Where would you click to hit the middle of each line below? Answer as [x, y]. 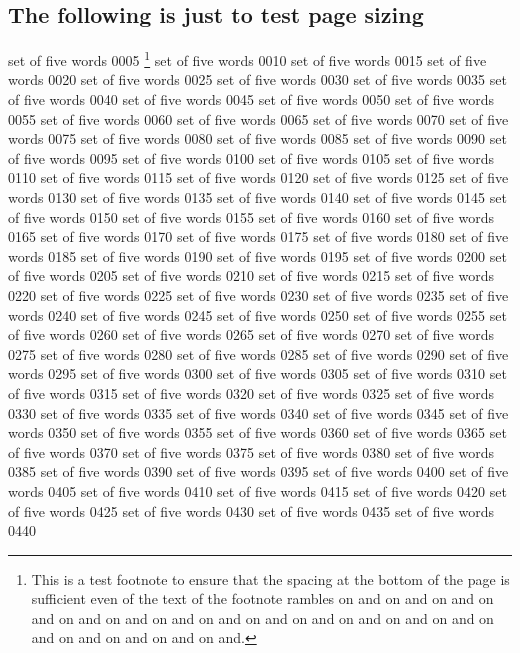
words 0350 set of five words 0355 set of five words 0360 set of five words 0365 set [257, 432]
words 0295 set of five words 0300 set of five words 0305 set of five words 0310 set [257, 373]
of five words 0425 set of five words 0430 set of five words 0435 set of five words [251, 510]
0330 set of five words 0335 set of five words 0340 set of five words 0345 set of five [258, 412]
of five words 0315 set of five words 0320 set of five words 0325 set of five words [251, 392]
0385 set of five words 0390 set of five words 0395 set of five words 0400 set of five [258, 471]
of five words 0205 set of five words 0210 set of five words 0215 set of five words [251, 275]
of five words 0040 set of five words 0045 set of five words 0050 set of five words [251, 99]
